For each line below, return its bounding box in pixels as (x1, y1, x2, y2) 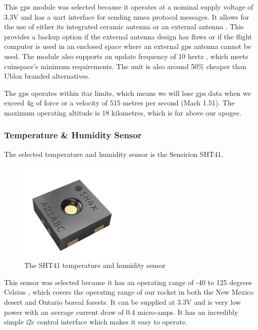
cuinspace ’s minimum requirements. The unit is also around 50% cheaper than (4, 61, 247, 71)
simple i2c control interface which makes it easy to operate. (4, 316, 187, 327)
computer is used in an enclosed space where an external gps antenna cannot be (4, 41, 251, 51)
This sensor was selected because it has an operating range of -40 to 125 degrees (4, 277, 252, 287)
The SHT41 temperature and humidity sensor (24, 260, 166, 270)
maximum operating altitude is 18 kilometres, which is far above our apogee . (4, 107, 241, 118)
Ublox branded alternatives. (4, 71, 90, 81)
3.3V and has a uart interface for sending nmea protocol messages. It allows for (4, 11, 249, 22)
